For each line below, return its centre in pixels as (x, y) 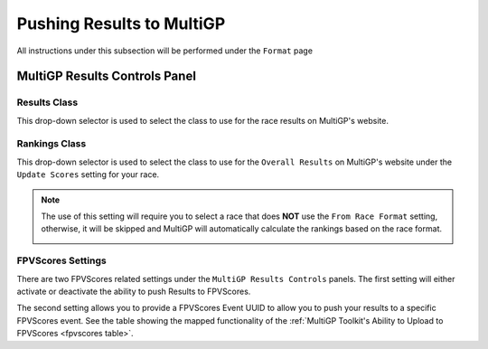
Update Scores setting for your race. (88, 174)
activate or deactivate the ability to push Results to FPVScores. (134, 291)
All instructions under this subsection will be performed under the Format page (165, 51)
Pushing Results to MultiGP (121, 24)
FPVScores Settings (62, 260)
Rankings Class (52, 144)
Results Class (47, 102)
